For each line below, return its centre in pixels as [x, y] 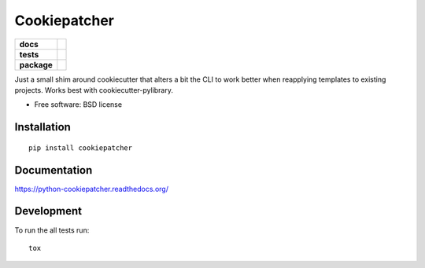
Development [48, 211]
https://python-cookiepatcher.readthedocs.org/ [92, 189]
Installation [42, 127]
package [36, 64]
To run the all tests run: [52, 230]
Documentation [54, 170]
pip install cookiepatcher [81, 148]
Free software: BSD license [78, 105]
